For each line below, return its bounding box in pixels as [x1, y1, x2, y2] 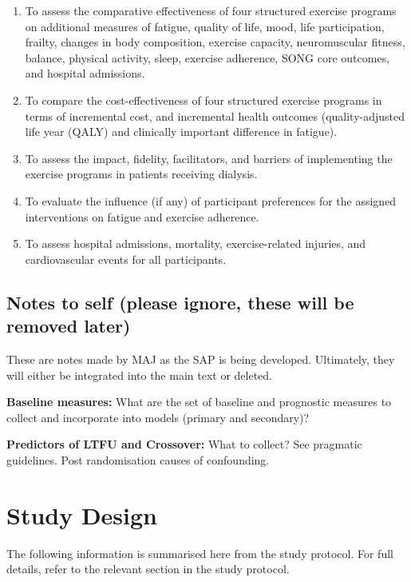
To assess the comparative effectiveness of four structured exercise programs [25, 2, 397, 18]
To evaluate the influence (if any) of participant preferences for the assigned [25, 192, 397, 209]
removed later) [6, 313, 131, 338]
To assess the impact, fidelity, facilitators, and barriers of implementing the [25, 149, 393, 166]
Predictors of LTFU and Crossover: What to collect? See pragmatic [6, 436, 362, 452]
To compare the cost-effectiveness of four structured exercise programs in [25, 91, 382, 108]
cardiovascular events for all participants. [25, 250, 227, 267]
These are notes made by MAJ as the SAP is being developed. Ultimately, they [6, 350, 395, 367]
